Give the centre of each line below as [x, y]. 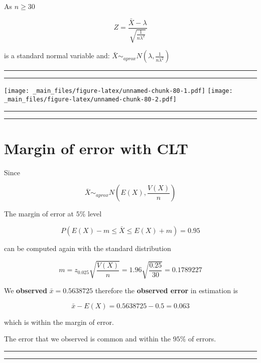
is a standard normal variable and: [57, 55]
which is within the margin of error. [59, 322]
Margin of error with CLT [96, 148]
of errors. [202, 339]
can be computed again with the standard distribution [88, 248]
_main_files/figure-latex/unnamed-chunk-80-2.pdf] [90, 99]
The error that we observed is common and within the [88, 339]
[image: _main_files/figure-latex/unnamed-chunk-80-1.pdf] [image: [118, 91]
